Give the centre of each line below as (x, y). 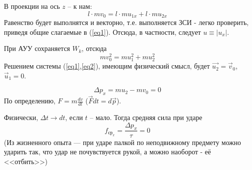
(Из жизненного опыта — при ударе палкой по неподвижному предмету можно (123, 142)
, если (74, 117)
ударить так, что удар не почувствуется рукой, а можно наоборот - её (108, 152)
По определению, (30, 101)
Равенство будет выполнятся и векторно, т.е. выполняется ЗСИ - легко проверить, (126, 22)
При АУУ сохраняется (37, 48)
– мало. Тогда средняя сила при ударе (146, 117)
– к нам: (80, 6)
